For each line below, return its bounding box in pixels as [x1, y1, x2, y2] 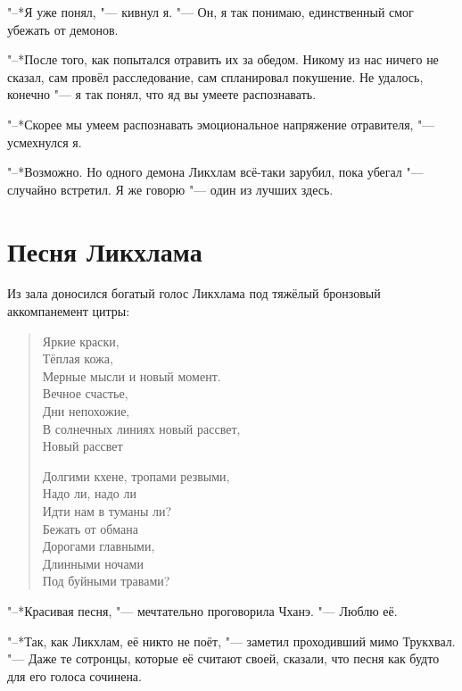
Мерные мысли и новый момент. [42, 366, 221, 385]
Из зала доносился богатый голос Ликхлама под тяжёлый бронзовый [7, 284, 381, 303]
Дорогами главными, [42, 537, 155, 555]
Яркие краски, [42, 331, 120, 350]
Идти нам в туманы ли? [42, 502, 172, 520]
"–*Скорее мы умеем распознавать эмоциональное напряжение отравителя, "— [7, 114, 435, 133]
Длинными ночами [42, 554, 144, 572]
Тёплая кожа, [42, 349, 113, 368]
